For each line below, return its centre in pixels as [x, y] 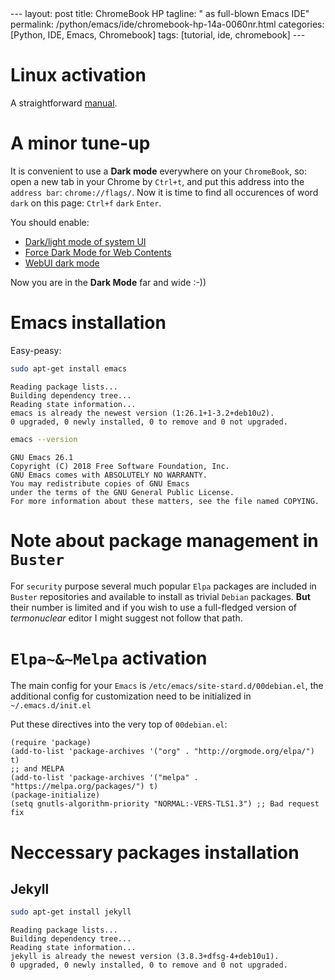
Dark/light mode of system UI [85, 241]
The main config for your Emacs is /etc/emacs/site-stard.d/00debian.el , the [167, 686]
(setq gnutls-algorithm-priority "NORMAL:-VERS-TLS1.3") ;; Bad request [165, 804]
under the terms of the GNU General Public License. [122, 492]
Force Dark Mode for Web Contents [98, 252]
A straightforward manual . [64, 103]
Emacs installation [88, 323]
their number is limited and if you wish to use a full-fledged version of [154, 607]
